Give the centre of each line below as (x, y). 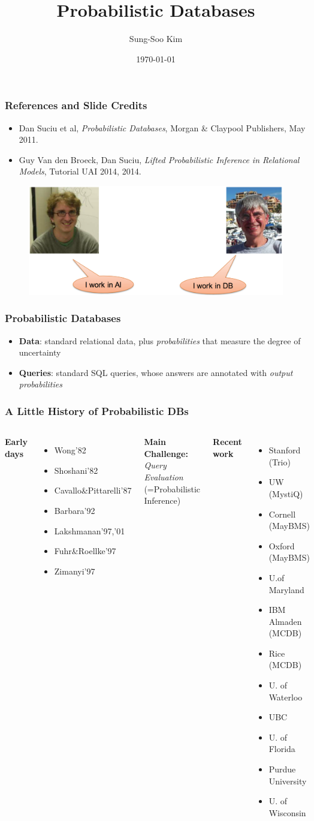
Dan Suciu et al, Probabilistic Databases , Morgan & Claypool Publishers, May (162, 127)
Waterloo (286, 697)
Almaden (285, 621)
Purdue (282, 769)
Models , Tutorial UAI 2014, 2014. (80, 171)
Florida (282, 749)
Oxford (282, 545)
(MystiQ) (286, 493)
